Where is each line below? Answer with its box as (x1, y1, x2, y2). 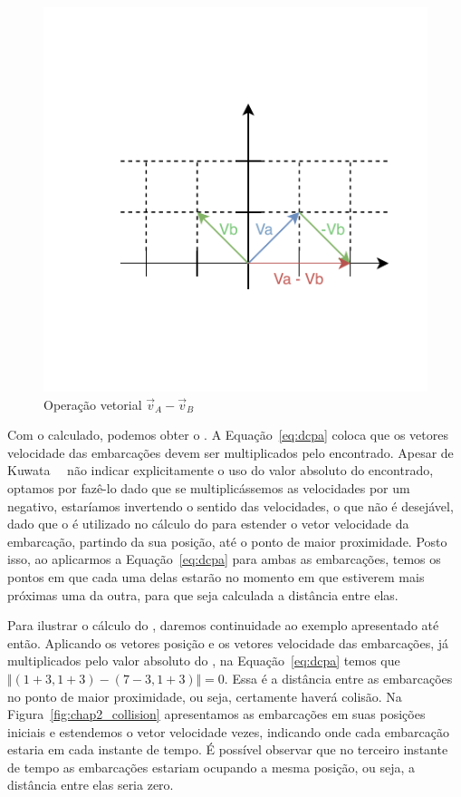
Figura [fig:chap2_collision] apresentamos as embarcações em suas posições (7, 705, 426, 724)
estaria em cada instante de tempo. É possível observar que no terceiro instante (7, 740, 448, 759)
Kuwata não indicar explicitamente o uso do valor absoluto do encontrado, (7, 461, 434, 480)
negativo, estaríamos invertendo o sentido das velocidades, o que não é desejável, (7, 496, 454, 515)
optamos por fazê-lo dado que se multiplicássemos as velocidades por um (7, 478, 410, 497)
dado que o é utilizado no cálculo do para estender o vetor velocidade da (7, 514, 409, 533)
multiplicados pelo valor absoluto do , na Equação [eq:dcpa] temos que (7, 651, 400, 670)
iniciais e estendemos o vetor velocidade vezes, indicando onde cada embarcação (7, 722, 449, 741)
